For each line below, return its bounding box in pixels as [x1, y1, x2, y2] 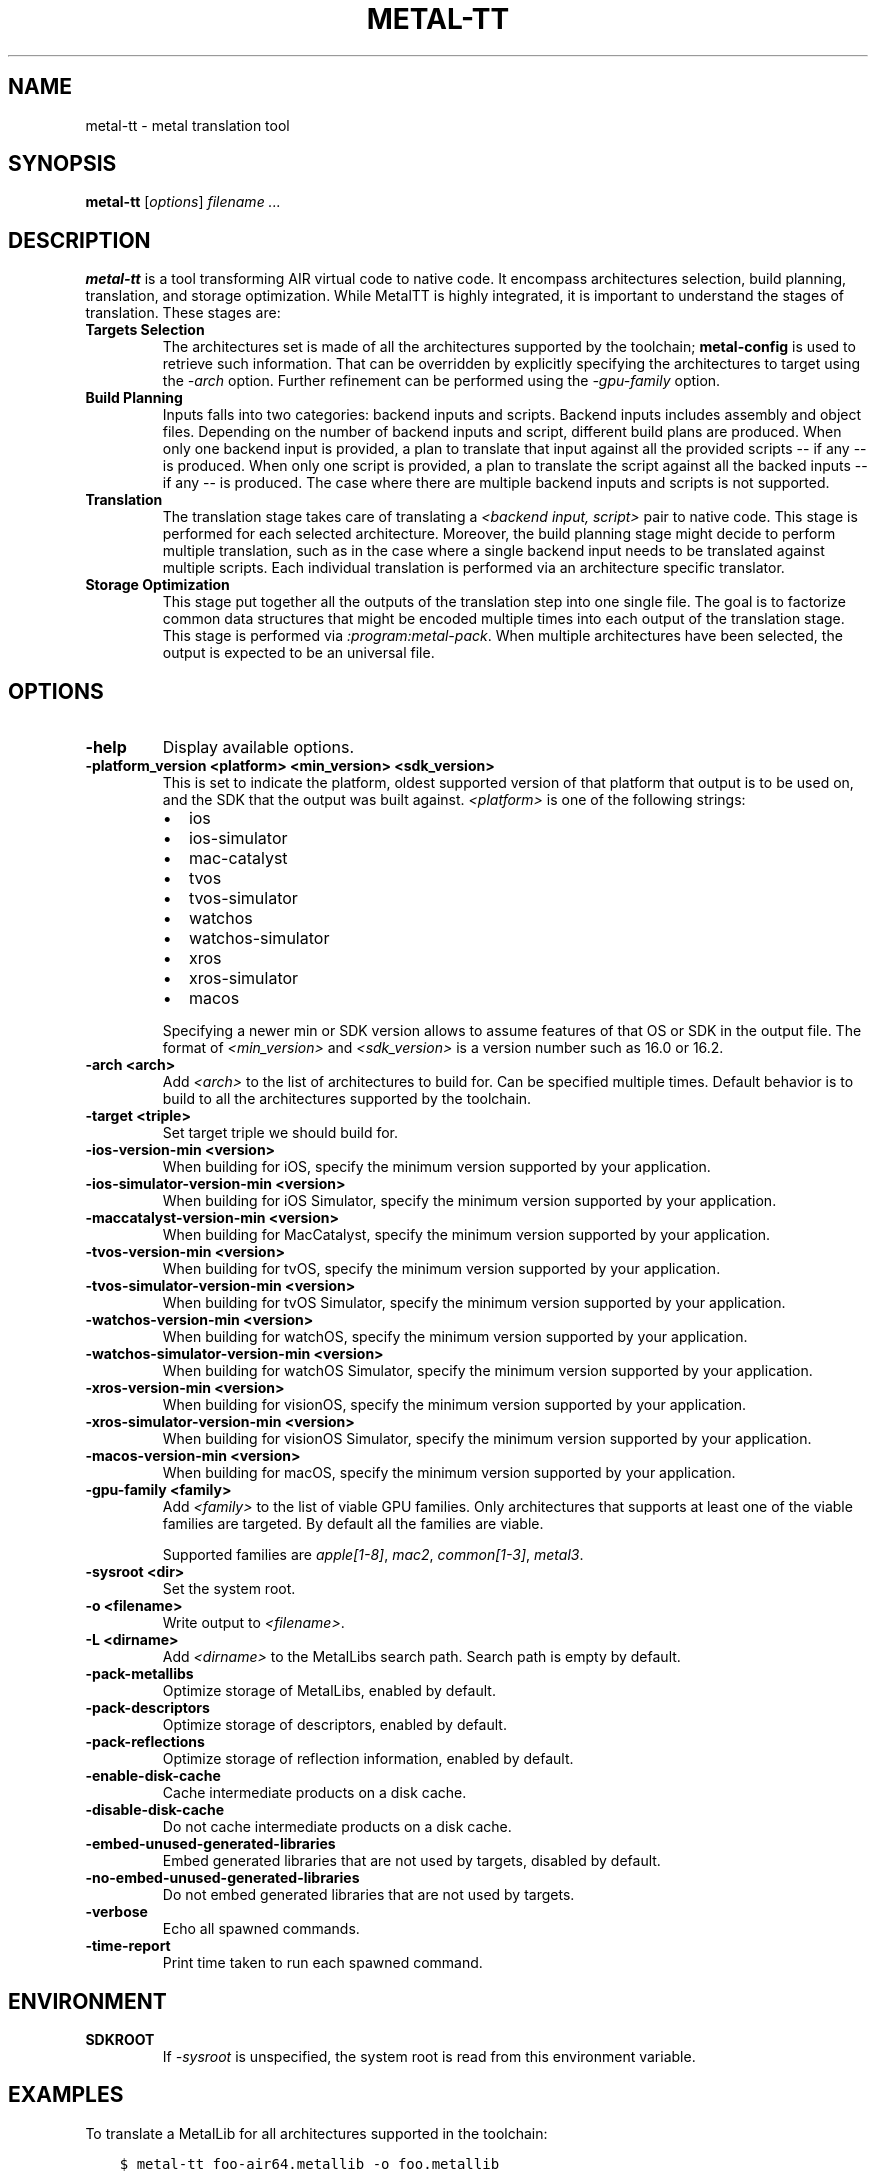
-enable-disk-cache [85, 1767, 221, 1785]
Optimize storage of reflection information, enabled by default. [162, 1750, 574, 1768]
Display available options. [162, 737, 355, 758]
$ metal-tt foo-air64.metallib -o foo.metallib [119, 2155, 500, 2172]
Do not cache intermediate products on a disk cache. [162, 1818, 512, 1836]
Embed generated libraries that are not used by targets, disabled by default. [162, 1852, 661, 1870]
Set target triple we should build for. [162, 1124, 398, 1142]
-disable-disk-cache [85, 1801, 225, 1819]
